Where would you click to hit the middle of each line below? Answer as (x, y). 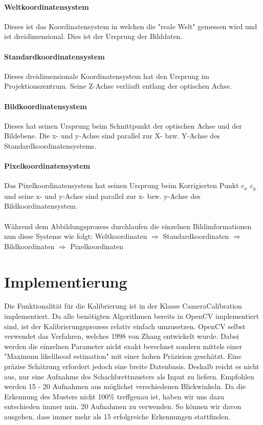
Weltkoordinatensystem (47, 6)
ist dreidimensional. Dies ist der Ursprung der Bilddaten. (93, 36)
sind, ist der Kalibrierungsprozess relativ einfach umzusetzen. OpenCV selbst (125, 326)
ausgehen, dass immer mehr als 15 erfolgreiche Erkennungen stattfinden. (117, 417)
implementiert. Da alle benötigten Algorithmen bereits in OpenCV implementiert (132, 316)
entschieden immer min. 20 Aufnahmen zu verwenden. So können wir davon (123, 406)
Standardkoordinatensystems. (50, 145)
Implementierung (66, 281)
